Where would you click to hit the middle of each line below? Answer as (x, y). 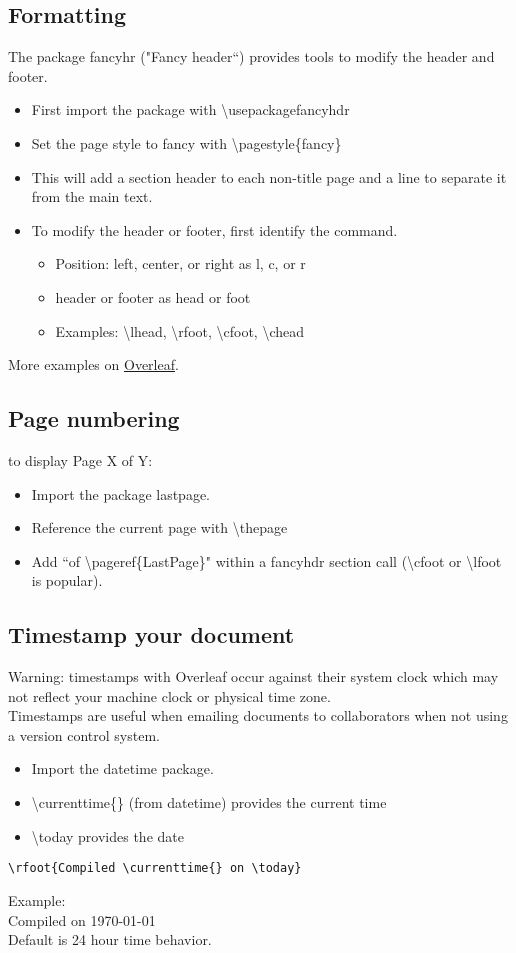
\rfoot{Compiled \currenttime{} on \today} (155, 868)
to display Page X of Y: (80, 459)
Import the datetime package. (122, 768)
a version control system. (84, 734)
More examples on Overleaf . (93, 364)
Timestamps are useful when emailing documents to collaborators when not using (258, 715)
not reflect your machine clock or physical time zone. (169, 695)
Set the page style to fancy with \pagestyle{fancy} (186, 142)
